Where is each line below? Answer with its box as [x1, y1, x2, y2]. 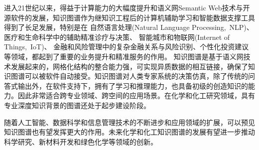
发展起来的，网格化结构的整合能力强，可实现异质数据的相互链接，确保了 [10, 61, 248, 71]
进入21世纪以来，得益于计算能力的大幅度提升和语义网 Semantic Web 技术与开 [4, 2, 250, 12]
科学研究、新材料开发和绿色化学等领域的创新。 [4, 136, 157, 147]
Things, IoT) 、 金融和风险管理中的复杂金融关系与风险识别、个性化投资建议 [4, 41, 249, 52]
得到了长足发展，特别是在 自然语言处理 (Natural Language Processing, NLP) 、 [4, 22, 254, 32]
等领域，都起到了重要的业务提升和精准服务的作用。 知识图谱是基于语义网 [4, 51, 244, 61]
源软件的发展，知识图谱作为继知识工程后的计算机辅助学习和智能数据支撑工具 [4, 12, 255, 22]
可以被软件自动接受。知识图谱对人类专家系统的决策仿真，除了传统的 [24, 71, 248, 81]
